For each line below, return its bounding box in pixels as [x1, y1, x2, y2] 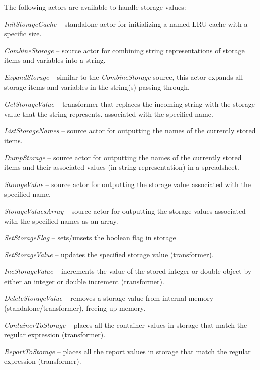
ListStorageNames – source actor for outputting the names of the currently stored [4, 125, 256, 136]
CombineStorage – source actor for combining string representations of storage [4, 45, 245, 55]
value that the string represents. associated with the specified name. [4, 108, 213, 119]
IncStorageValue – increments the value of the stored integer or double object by [4, 266, 252, 276]
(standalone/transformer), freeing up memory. [4, 303, 146, 313]
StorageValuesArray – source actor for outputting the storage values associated [4, 205, 246, 216]
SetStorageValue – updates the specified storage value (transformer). [4, 249, 214, 259]
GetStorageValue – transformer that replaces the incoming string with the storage [4, 99, 255, 109]
